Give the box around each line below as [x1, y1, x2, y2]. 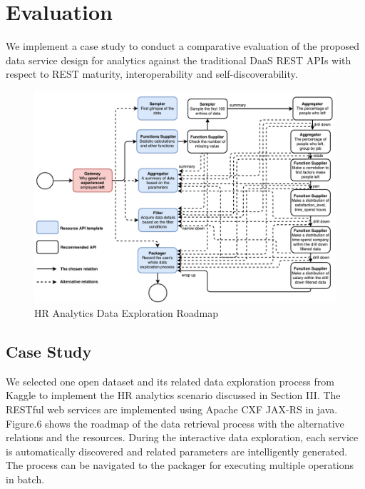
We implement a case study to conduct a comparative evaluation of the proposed [6, 39, 360, 54]
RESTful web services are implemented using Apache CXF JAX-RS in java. [6, 401, 338, 416]
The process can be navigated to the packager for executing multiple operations [6, 458, 354, 473]
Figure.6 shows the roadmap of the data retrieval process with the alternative [6, 415, 344, 430]
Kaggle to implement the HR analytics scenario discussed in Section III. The [6, 388, 341, 403]
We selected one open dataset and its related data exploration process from [6, 373, 334, 388]
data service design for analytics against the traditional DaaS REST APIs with [6, 52, 351, 67]
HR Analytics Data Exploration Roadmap [34, 305, 218, 320]
